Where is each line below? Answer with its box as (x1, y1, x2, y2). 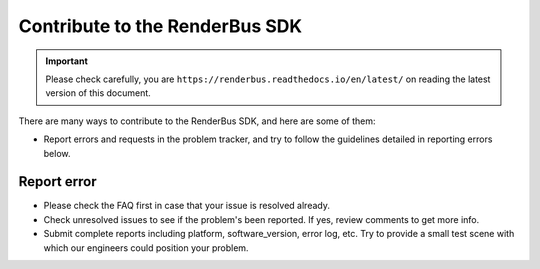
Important (45, 55, 89, 67)
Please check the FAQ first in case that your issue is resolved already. (43, 200, 330, 212)
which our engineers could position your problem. (43, 241, 249, 254)
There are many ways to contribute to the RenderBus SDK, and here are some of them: (18, 115, 376, 127)
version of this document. (45, 87, 152, 99)
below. (43, 147, 71, 159)
